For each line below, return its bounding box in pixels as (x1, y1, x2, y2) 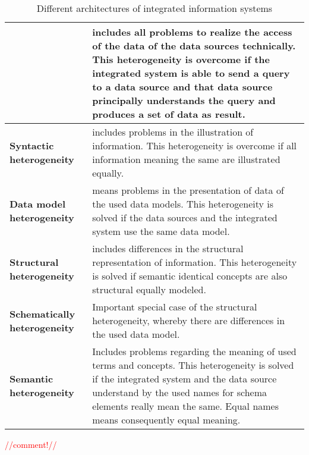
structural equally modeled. (92, 283, 206, 296)
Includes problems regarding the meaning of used (92, 344, 297, 358)
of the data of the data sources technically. (92, 39, 296, 52)
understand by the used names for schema (92, 385, 267, 399)
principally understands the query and (92, 93, 276, 107)
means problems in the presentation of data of (92, 183, 284, 197)
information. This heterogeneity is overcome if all (92, 139, 297, 152)
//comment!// (5, 438, 57, 450)
